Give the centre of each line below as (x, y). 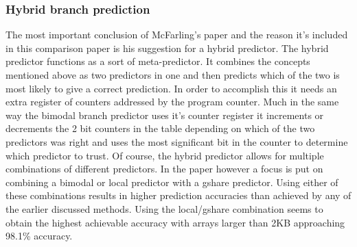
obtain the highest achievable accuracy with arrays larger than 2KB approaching (175, 222)
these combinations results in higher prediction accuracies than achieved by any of (178, 195)
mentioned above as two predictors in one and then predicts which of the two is (173, 75)
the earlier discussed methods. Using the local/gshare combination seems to (164, 208)
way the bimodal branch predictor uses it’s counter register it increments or (165, 115)
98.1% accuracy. (39, 236)
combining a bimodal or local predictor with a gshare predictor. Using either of (172, 182)
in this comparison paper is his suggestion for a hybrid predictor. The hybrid (167, 48)
